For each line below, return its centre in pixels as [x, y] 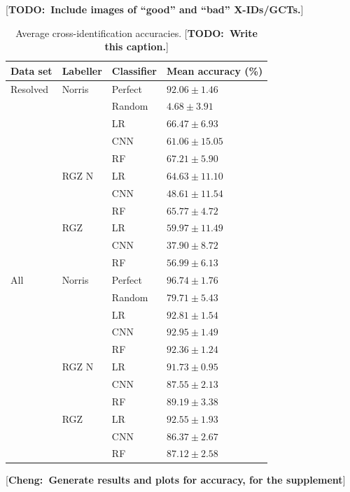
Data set [31, 70]
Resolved [29, 88]
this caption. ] [136, 46]
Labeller [82, 70]
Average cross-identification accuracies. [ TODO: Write [136, 32]
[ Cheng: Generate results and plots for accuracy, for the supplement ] [176, 480]
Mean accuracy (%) [215, 70]
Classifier [134, 70]
